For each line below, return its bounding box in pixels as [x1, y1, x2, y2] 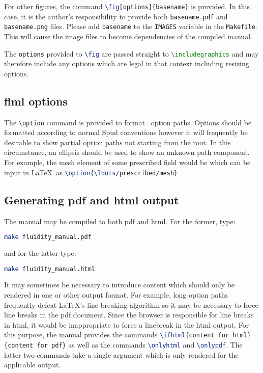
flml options [4, 93, 68, 109]
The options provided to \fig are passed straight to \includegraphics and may [4, 48, 259, 59]
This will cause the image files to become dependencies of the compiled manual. [4, 31, 252, 41]
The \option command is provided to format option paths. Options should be [4, 117, 252, 127]
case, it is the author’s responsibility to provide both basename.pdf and [4, 11, 228, 21]
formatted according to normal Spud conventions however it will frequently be [4, 127, 248, 138]
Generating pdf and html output [4, 192, 179, 207]
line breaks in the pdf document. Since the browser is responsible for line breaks [4, 309, 254, 320]
